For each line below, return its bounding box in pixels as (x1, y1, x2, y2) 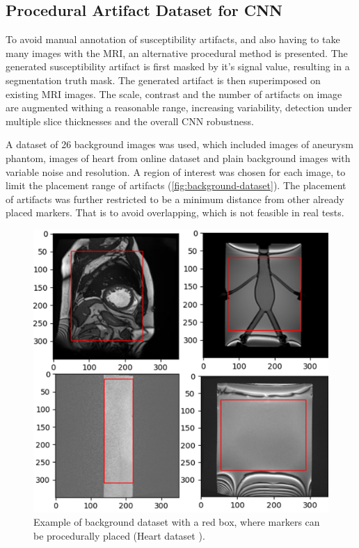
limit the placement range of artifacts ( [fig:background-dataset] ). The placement (6, 178, 346, 193)
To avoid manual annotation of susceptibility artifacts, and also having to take (6, 32, 340, 47)
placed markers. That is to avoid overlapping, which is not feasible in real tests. (6, 205, 344, 220)
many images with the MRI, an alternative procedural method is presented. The (6, 45, 348, 60)
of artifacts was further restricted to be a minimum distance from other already (6, 191, 344, 206)
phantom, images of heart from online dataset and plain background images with (6, 150, 351, 165)
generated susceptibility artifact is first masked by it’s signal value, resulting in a (6, 59, 350, 74)
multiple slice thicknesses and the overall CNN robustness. (6, 113, 254, 128)
